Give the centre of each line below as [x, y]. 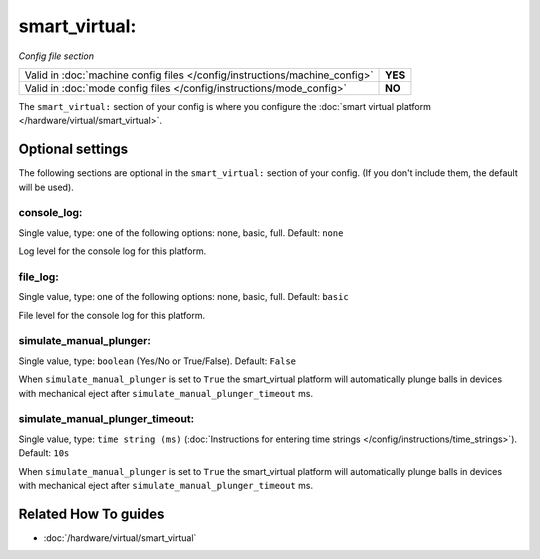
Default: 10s [44, 453]
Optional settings [73, 149]
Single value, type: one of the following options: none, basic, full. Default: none [181, 232]
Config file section [56, 56]
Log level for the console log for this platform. [112, 251]
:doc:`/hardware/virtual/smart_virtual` [120, 537]
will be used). [46, 187]
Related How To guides [91, 513]
